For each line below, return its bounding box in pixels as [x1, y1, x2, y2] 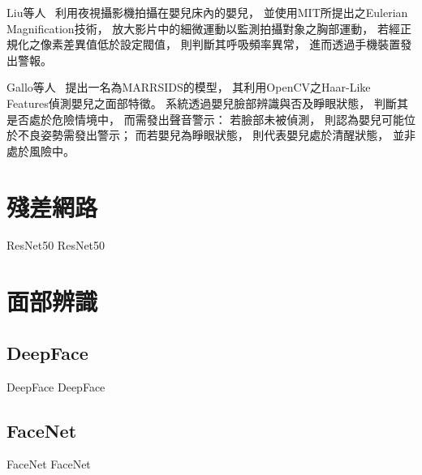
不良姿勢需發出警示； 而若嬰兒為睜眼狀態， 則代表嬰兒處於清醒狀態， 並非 [17, 126, 416, 143]
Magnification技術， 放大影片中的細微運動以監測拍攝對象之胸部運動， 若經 [6, 19, 400, 36]
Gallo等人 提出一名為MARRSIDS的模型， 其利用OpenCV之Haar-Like [6, 79, 371, 96]
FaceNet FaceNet [6, 456, 91, 473]
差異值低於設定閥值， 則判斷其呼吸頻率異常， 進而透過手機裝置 [62, 36, 401, 53]
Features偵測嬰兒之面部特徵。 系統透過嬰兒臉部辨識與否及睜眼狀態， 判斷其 [6, 94, 408, 111]
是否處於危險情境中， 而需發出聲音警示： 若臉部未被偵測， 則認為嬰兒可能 [6, 110, 404, 127]
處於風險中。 [6, 142, 75, 159]
